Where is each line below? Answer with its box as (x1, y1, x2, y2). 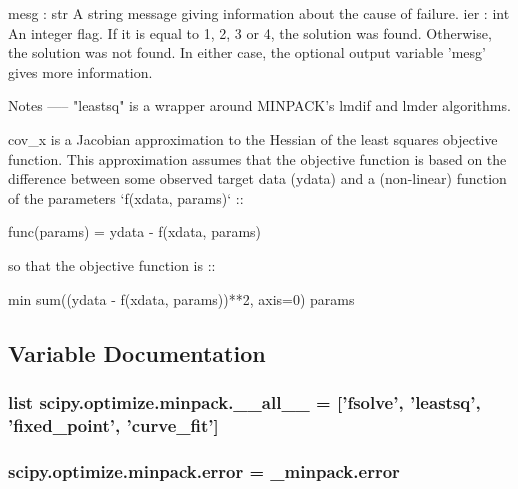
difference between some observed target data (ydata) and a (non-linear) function (8, 168, 507, 189)
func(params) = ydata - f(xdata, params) (8, 221, 262, 242)
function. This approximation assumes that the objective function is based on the (8, 148, 507, 169)
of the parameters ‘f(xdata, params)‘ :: (8, 187, 244, 208)
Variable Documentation (8, 337, 266, 368)
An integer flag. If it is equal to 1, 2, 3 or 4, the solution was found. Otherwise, (8, 22, 492, 43)
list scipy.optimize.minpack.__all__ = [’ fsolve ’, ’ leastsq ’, (8, 389, 481, 414)
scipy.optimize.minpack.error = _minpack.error (8, 458, 400, 483)
